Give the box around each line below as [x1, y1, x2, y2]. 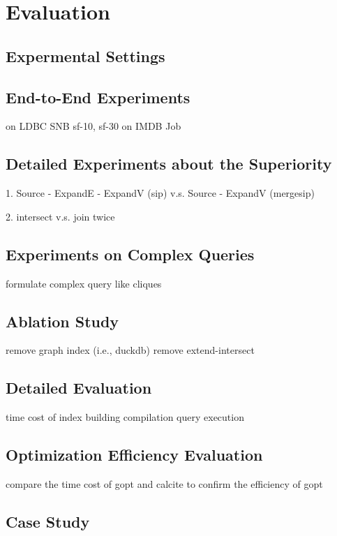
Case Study [6, 510, 90, 532]
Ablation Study [6, 310, 119, 332]
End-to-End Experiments [6, 86, 190, 107]
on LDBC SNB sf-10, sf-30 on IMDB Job [6, 119, 181, 133]
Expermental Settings [6, 45, 165, 66]
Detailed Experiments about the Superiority [6, 153, 332, 174]
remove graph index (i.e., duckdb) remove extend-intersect [6, 343, 255, 357]
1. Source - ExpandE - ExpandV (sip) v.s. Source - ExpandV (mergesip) [6, 186, 315, 200]
